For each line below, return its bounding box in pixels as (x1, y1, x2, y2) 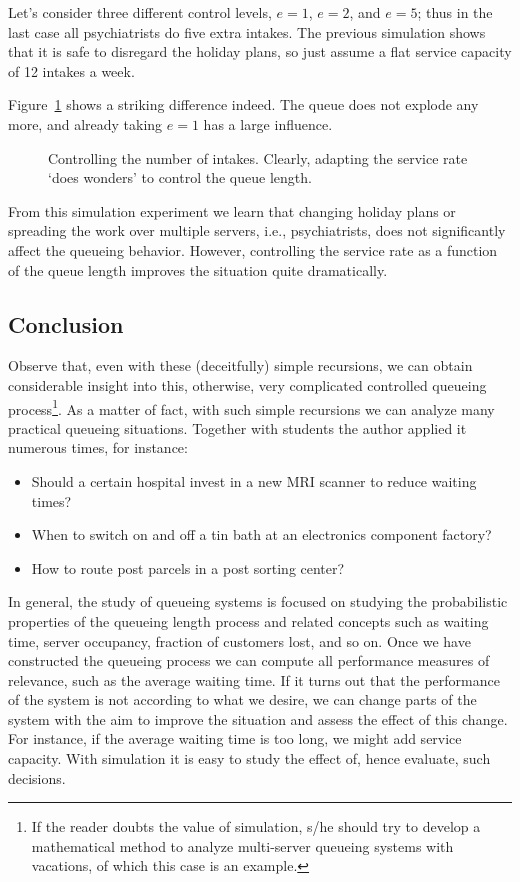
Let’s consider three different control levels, (8, 2, 272, 22)
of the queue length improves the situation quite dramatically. (8, 259, 388, 280)
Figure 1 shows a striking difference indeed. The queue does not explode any (8, 94, 479, 115)
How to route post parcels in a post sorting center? (31, 557, 345, 578)
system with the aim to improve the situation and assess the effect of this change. (8, 708, 508, 729)
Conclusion (8, 308, 124, 339)
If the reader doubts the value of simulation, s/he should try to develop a (31, 816, 481, 837)
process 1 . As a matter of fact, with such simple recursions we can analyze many (8, 395, 495, 419)
